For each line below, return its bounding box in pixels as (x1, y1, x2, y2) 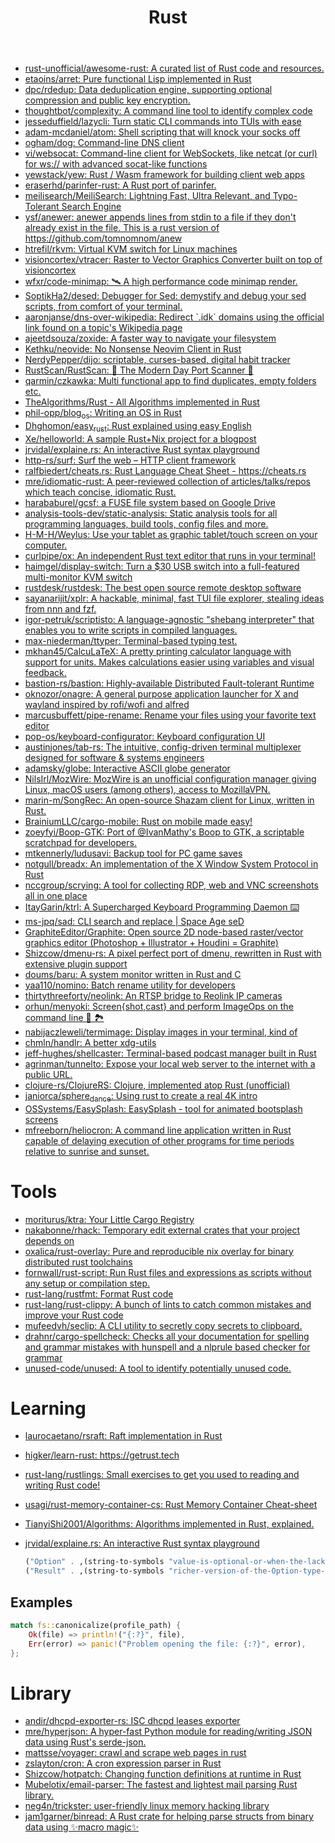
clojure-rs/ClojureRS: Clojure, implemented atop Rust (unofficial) (24, 1079, 291, 1091)
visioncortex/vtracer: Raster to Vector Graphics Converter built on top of (24, 254, 323, 266)
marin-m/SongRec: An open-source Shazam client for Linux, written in (24, 794, 315, 806)
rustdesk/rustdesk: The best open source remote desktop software (24, 581, 302, 593)
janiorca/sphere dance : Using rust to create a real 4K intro (24, 1089, 258, 1104)
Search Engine (61, 201, 122, 213)
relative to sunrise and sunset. (24, 1145, 150, 1157)
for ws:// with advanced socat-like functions (24, 158, 208, 170)
